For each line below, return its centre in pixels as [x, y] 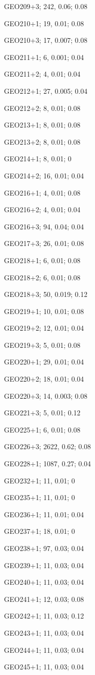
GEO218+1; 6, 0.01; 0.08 [42, 260]
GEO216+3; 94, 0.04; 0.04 [44, 226]
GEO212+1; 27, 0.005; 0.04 [46, 90]
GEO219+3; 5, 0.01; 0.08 [42, 345]
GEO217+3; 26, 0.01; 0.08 [44, 243]
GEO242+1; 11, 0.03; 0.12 [44, 616]
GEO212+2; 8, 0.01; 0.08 [42, 108]
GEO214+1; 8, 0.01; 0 [38, 159]
